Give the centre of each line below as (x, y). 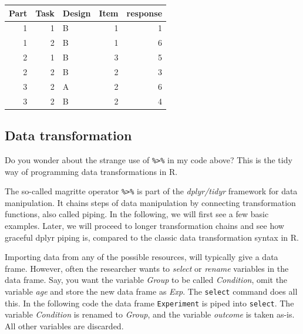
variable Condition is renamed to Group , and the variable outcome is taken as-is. (150, 314)
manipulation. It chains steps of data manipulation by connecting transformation (150, 202)
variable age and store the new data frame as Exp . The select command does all (151, 291)
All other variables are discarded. (64, 325)
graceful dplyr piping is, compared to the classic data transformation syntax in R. (152, 237)
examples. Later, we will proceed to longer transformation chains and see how (144, 225)
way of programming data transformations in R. (91, 171)
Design (77, 13)
